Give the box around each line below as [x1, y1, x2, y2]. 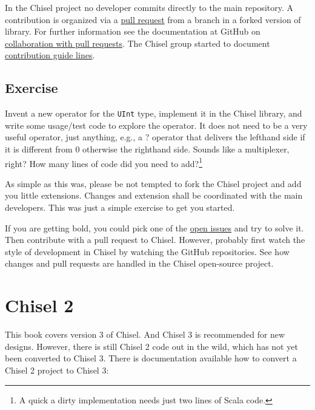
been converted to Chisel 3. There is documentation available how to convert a [5, 352, 297, 364]
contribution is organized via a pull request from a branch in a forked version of [5, 13, 301, 26]
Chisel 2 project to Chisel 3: [5, 363, 109, 376]
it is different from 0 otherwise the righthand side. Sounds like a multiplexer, [5, 143, 290, 155]
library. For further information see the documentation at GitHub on [5, 25, 260, 38]
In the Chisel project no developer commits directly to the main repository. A [5, 1, 294, 13]
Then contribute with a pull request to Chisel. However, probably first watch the [5, 233, 305, 246]
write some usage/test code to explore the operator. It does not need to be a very [5, 118, 308, 131]
